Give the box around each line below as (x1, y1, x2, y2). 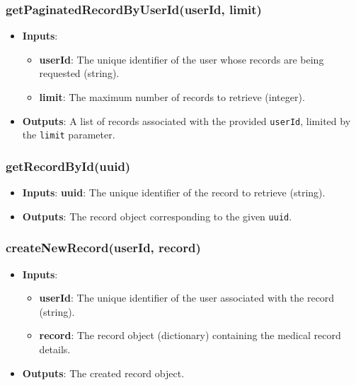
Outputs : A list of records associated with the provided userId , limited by (22, 113, 351, 128)
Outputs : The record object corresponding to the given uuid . (22, 208, 292, 223)
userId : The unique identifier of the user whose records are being (39, 52, 324, 66)
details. (39, 341, 71, 356)
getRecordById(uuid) (6, 157, 131, 174)
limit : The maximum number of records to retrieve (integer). (39, 90, 305, 104)
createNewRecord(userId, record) (6, 239, 201, 256)
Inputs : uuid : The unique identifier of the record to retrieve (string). (22, 185, 326, 200)
